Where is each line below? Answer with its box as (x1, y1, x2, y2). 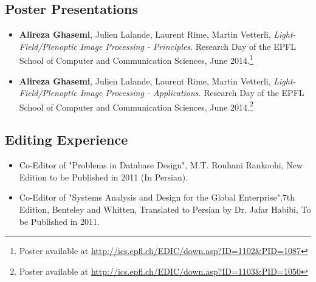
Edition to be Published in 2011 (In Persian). (19, 170, 188, 183)
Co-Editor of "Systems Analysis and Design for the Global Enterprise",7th (19, 191, 295, 204)
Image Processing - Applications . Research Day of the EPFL (80, 86, 304, 99)
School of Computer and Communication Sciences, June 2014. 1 (19, 52, 253, 67)
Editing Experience (5, 130, 128, 149)
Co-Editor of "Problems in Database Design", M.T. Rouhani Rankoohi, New (19, 159, 303, 171)
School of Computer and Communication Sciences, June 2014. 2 (19, 98, 253, 113)
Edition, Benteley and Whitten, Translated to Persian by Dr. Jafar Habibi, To (19, 203, 311, 216)
